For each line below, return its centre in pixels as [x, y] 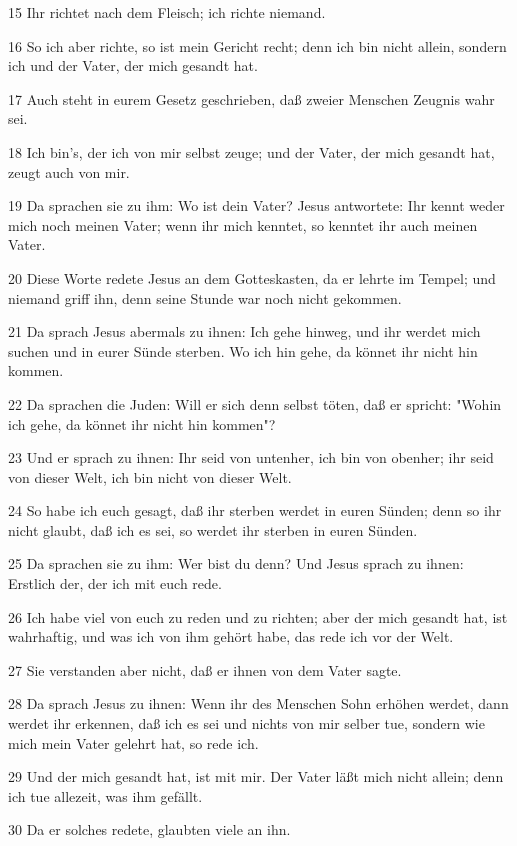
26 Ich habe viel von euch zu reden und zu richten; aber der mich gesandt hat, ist [258, 616]
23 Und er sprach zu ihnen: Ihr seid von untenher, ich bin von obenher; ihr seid [251, 457]
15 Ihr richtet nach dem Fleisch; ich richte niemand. [167, 12]
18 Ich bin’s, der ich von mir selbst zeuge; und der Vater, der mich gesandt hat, [251, 151]
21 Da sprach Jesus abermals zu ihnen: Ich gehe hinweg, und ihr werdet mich [244, 331]
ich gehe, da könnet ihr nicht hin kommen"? [142, 423]
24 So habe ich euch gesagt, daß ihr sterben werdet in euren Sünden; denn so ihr [255, 510]
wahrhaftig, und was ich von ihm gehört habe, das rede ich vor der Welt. [231, 636]
